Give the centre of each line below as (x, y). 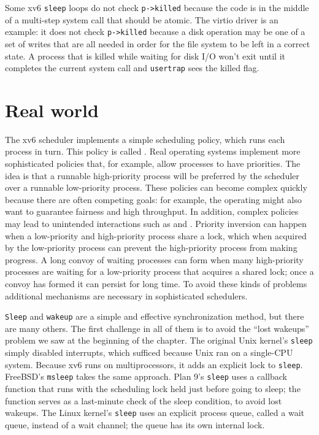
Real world (52, 110)
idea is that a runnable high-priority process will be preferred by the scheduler (152, 175)
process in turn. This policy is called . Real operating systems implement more (153, 151)
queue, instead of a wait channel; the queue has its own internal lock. (135, 424)
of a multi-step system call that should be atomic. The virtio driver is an (142, 19)
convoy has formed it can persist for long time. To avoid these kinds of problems (156, 283)
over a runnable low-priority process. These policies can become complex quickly (156, 187)
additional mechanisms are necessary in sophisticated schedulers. (126, 295)
